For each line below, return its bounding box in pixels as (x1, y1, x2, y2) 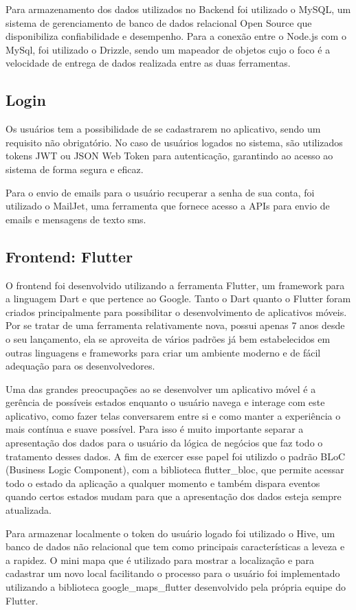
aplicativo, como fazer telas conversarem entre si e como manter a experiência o (5, 408, 341, 422)
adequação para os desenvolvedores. (5, 359, 155, 373)
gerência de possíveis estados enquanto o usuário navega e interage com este (5, 395, 325, 409)
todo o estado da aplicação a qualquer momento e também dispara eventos (5, 475, 320, 490)
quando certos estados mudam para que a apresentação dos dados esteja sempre (5, 489, 342, 504)
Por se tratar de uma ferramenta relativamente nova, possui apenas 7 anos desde (5, 318, 345, 332)
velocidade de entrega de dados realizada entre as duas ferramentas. (5, 56, 291, 70)
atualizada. (5, 503, 52, 517)
